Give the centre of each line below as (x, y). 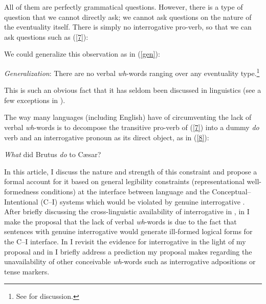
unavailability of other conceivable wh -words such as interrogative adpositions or (130, 261)
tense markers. (27, 271)
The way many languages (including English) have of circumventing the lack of (128, 117)
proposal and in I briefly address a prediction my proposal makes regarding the (128, 251)
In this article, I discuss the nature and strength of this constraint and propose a (131, 171)
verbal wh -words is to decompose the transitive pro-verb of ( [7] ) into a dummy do (132, 127)
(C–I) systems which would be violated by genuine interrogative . (143, 201)
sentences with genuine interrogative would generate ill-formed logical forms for (128, 231)
